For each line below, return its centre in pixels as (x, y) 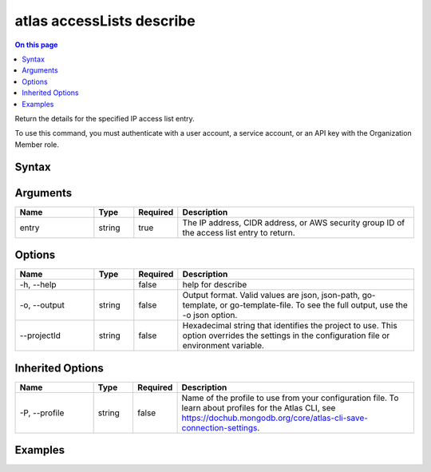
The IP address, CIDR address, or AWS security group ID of (294, 222)
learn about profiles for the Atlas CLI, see (259, 407)
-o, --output (42, 305)
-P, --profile (42, 413)
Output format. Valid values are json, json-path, (271, 295)
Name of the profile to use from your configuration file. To (290, 398)
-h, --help (38, 285)
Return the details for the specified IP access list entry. (105, 118)
